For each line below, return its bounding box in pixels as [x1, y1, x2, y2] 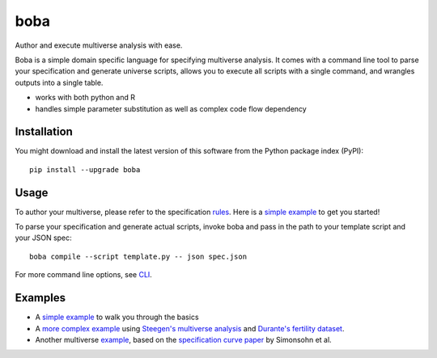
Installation [15, 125, 73, 139]
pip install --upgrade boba [29, 165, 141, 174]
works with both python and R [35, 93, 135, 103]
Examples [15, 291, 66, 305]
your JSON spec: [15, 233, 72, 242]
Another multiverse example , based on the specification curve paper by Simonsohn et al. [35, 335, 332, 344]
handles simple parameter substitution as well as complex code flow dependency [35, 103, 307, 113]
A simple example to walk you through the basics [35, 312, 199, 322]
